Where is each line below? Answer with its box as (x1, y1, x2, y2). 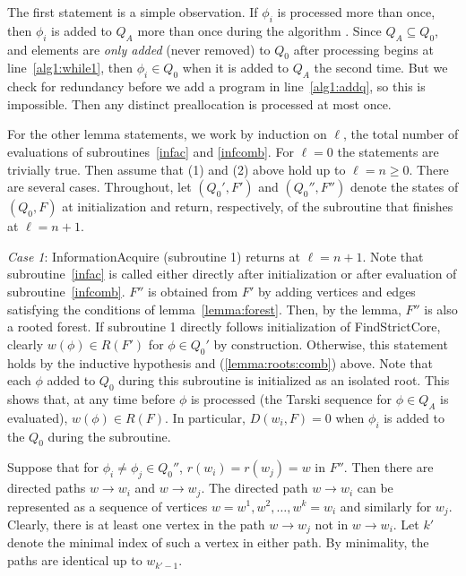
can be (357, 478, 393, 497)
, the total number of (342, 125, 459, 143)
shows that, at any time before (7, 389, 176, 408)
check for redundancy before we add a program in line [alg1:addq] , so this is (7, 77, 426, 96)
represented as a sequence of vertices (7, 496, 208, 515)
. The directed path (201, 478, 308, 497)
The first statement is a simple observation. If (7, 3, 258, 21)
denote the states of (349, 177, 459, 196)
